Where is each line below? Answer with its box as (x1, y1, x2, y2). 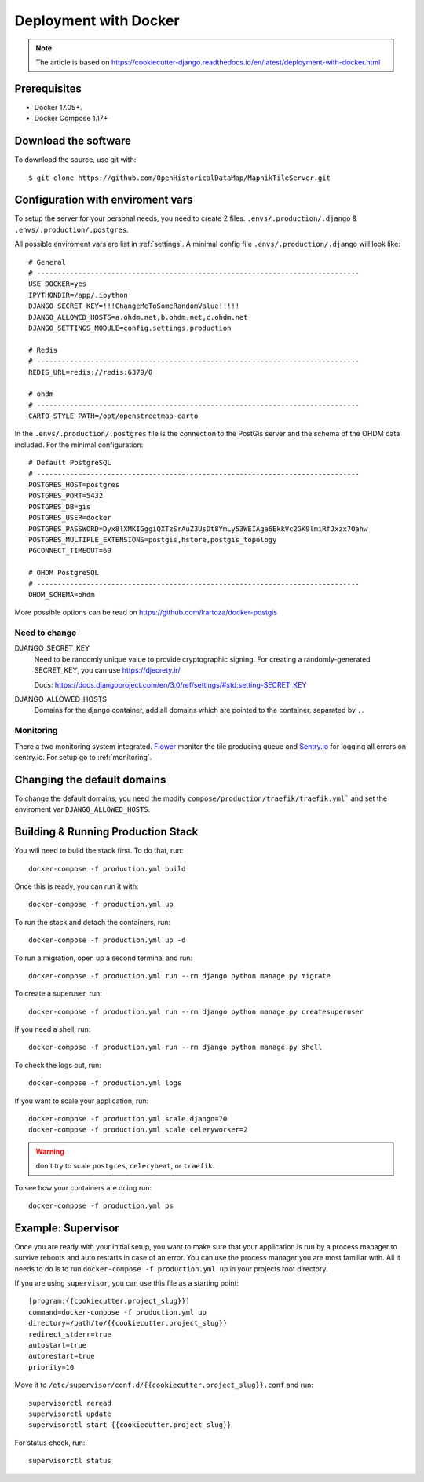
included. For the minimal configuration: (14, 440, 144, 449)
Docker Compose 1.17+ (34, 114, 108, 123)
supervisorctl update (28, 1409, 111, 1418)
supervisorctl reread (28, 1399, 111, 1407)
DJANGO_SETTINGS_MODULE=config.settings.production (28, 323, 232, 332)
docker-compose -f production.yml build (28, 864, 186, 873)
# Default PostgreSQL (28, 458, 111, 468)
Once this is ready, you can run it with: (14, 881, 139, 891)
